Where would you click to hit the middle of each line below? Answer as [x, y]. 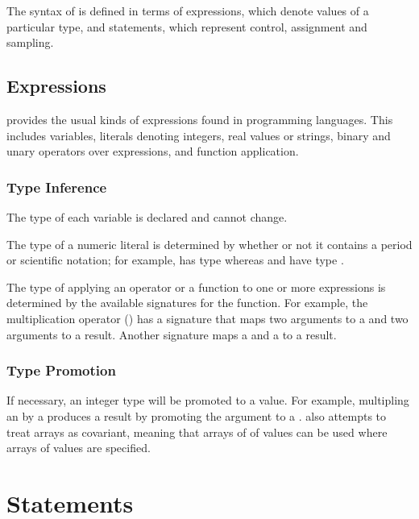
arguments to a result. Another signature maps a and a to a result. [172, 334]
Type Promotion [61, 370]
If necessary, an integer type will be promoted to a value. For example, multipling [208, 400]
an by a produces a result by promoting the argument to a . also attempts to [197, 415]
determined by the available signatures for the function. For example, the [187, 303]
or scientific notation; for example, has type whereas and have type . [175, 260]
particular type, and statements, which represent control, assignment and [187, 26]
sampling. [30, 42]
